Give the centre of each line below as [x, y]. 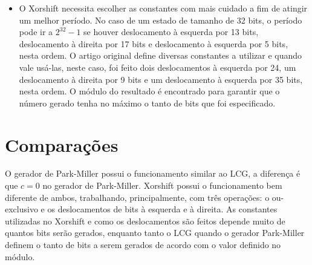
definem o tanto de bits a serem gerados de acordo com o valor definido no [143, 245]
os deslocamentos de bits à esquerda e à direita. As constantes [162, 209]
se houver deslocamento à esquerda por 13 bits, [171, 32]
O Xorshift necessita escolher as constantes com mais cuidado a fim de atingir [163, 8]
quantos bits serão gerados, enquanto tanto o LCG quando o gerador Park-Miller [155, 233]
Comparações [62, 144]
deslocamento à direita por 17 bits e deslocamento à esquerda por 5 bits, [154, 43]
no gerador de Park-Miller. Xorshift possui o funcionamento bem [162, 185]
